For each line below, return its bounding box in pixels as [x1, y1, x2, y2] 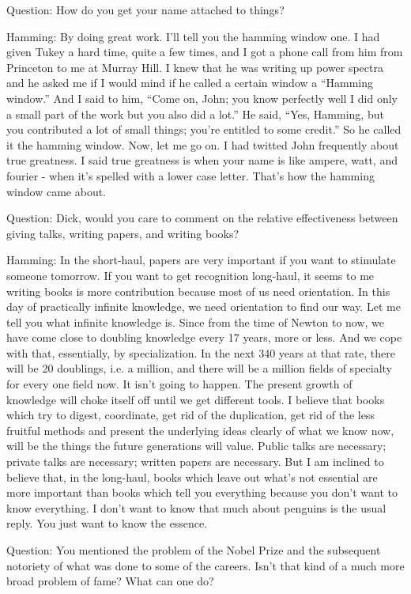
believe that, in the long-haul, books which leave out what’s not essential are [6, 468, 378, 485]
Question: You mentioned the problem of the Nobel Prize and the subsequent [6, 542, 381, 558]
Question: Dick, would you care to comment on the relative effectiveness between [6, 210, 398, 226]
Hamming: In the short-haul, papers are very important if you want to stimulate [6, 252, 396, 268]
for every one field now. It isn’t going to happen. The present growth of [6, 376, 353, 392]
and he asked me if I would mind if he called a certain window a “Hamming [6, 74, 374, 91]
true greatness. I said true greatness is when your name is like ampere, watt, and [6, 152, 398, 168]
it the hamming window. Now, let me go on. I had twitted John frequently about [6, 136, 399, 153]
